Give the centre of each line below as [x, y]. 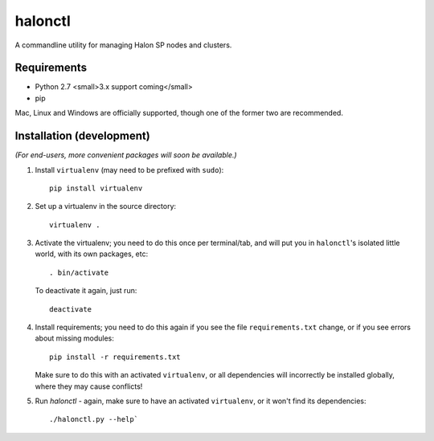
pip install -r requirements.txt [115, 357]
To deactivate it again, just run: [86, 291]
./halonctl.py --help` [94, 419]
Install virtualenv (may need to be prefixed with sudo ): [129, 169]
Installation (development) [82, 136]
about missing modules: [74, 338]
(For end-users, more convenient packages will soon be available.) [126, 155]
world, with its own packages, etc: [92, 254]
